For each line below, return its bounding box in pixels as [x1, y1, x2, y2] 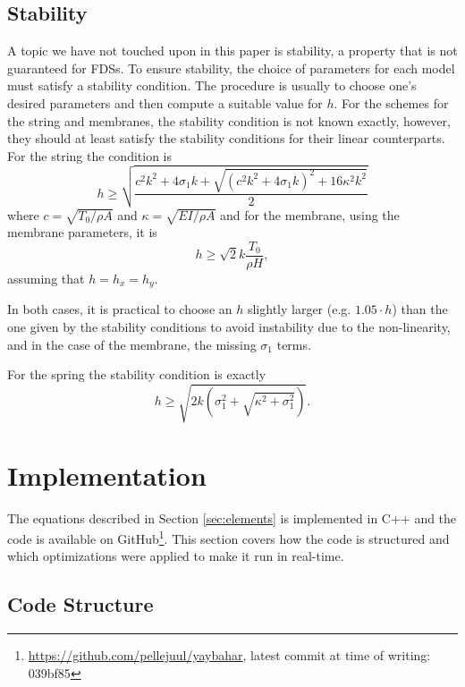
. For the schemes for [334, 93, 449, 112]
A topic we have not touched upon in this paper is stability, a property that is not [7, 41, 458, 60]
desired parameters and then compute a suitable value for [7, 93, 323, 112]
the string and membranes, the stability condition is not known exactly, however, [7, 111, 451, 130]
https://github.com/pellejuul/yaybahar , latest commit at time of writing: [28, 646, 431, 665]
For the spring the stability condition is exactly [7, 365, 266, 384]
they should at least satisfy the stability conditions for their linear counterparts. [7, 129, 445, 148]
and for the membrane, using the [219, 205, 400, 224]
